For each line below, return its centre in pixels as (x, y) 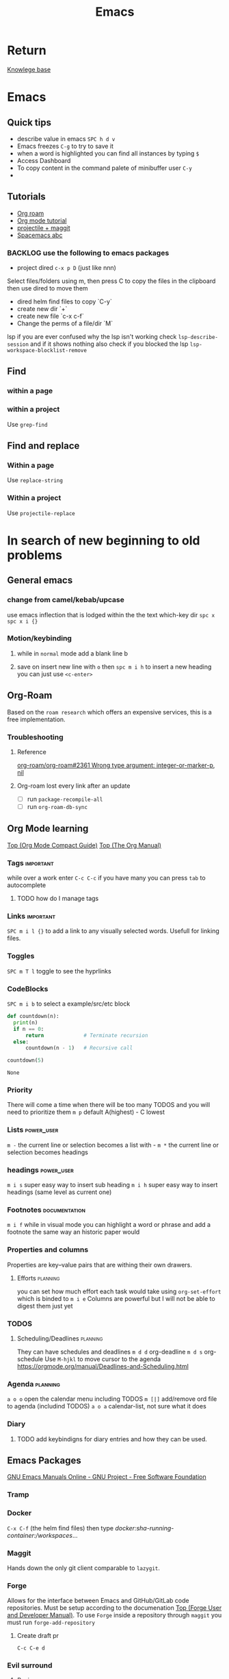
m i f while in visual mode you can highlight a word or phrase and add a (109, 1225)
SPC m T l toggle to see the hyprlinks (59, 971)
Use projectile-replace (41, 513)
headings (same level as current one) (59, 1192)
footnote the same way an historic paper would (73, 1232)
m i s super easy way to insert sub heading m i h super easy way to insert (112, 1185)
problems (35, 555)
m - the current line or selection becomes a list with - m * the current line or (113, 1145)
